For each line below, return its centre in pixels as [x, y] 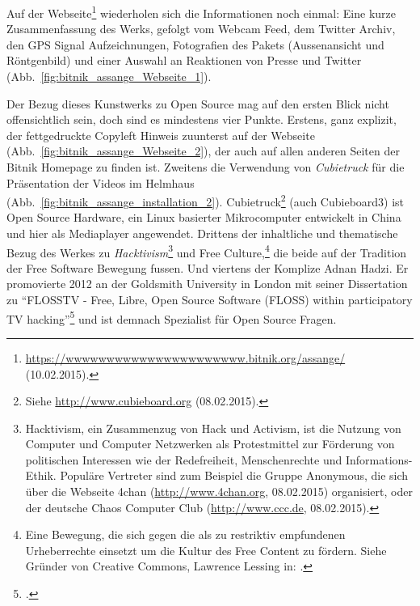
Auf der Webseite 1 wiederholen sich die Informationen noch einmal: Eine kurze [201, 12]
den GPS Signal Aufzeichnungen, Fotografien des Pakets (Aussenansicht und [195, 44]
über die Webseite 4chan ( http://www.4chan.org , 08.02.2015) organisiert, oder [219, 492]
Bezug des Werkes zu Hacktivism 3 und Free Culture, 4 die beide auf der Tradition [207, 251]
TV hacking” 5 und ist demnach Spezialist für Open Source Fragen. [172, 317]
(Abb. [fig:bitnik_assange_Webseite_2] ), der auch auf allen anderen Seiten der [203, 151]
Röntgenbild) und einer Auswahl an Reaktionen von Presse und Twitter [184, 60]
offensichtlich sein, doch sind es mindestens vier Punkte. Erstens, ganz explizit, [202, 119]
